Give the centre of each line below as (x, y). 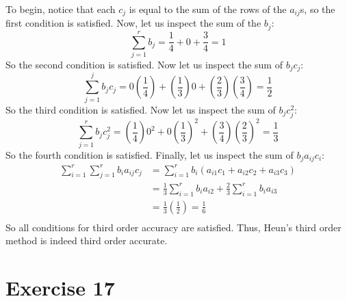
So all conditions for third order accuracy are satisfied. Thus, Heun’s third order (173, 227)
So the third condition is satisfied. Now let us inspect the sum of (141, 109)
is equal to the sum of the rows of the (208, 9)
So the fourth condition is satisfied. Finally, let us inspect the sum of (150, 154)
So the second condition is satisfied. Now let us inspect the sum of (144, 65)
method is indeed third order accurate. (87, 240)
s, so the (318, 9)
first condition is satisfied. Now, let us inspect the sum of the (133, 23)
